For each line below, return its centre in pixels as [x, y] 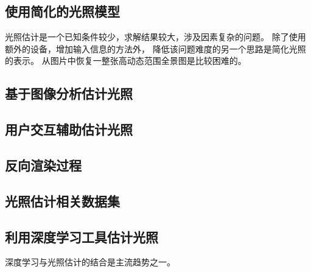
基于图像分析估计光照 [69, 93]
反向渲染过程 [43, 165]
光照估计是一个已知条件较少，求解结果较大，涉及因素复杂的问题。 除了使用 [155, 37]
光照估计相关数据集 [62, 201]
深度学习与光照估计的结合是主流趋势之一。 [90, 262]
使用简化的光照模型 [62, 11]
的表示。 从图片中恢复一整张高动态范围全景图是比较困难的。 [126, 61]
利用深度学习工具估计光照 [82, 236]
